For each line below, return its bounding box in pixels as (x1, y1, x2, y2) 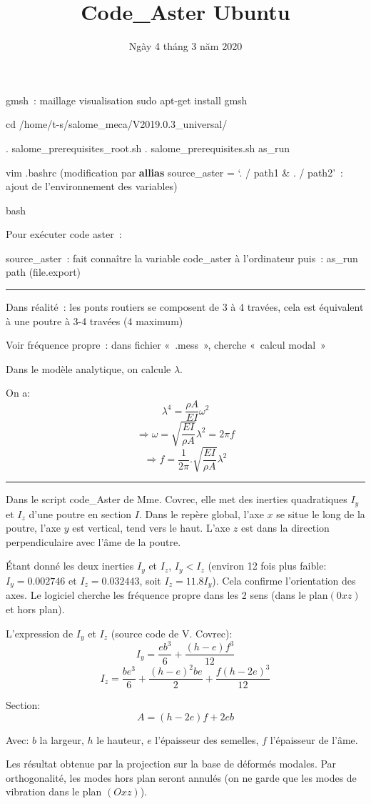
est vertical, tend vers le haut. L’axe (72, 520, 230, 535)
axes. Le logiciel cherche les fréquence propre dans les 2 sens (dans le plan (6, 587, 328, 602)
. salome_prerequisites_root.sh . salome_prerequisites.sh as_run (6, 140, 290, 155)
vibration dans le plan (6, 784, 102, 799)
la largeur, (39, 732, 84, 747)
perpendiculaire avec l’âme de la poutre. (6, 534, 181, 549)
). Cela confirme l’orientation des (212, 572, 356, 587)
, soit (139, 572, 161, 587)
